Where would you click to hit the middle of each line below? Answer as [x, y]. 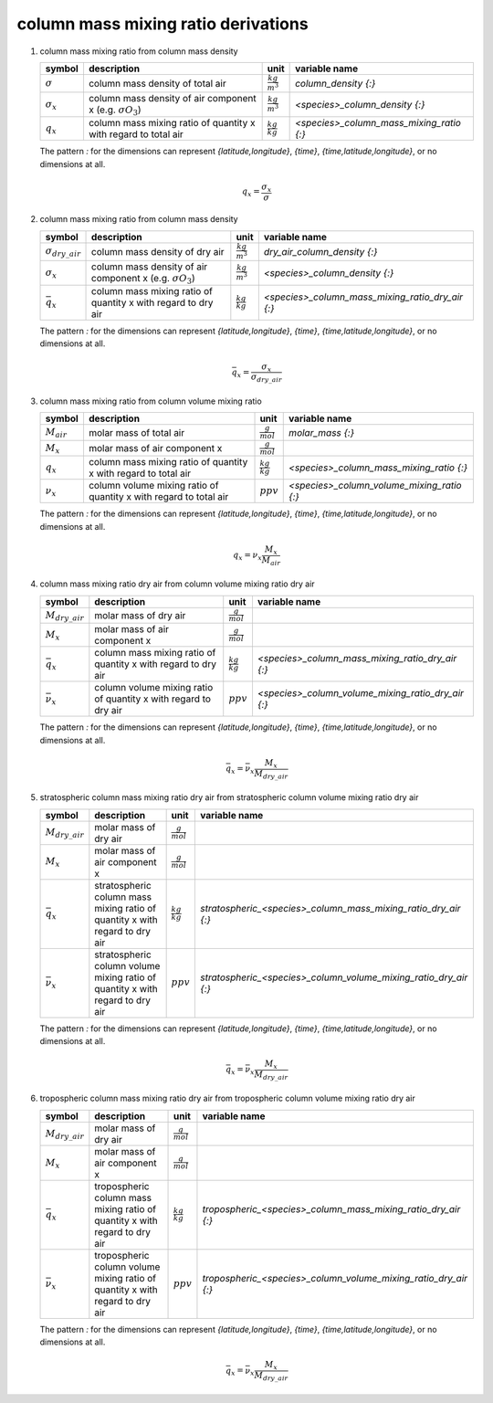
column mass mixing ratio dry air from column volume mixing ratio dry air [177, 584]
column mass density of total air [157, 83]
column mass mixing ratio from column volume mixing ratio [151, 401]
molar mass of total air [136, 432]
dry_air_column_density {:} [320, 251]
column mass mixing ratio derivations [163, 24]
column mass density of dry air [158, 251]
